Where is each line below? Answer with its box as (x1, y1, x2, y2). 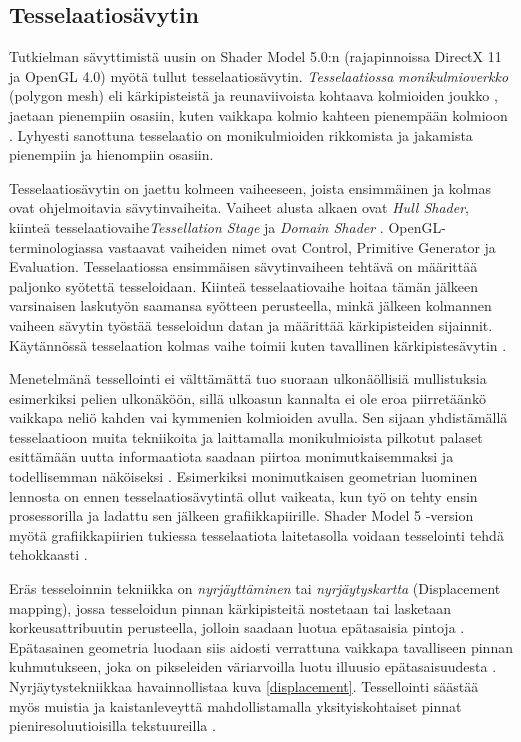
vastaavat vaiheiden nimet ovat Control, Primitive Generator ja (107, 236, 496, 257)
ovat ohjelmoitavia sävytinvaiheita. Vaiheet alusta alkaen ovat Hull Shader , (9, 197, 469, 218)
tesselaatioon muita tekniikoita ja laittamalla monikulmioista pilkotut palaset (9, 426, 483, 447)
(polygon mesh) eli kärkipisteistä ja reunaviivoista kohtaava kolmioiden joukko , (9, 85, 498, 106)
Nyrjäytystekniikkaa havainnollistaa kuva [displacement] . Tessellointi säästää (9, 676, 479, 697)
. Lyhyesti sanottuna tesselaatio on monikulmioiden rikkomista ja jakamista (9, 124, 473, 145)
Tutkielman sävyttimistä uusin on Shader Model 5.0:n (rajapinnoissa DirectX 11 (9, 46, 502, 67)
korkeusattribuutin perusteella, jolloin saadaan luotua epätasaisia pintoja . (9, 617, 465, 638)
